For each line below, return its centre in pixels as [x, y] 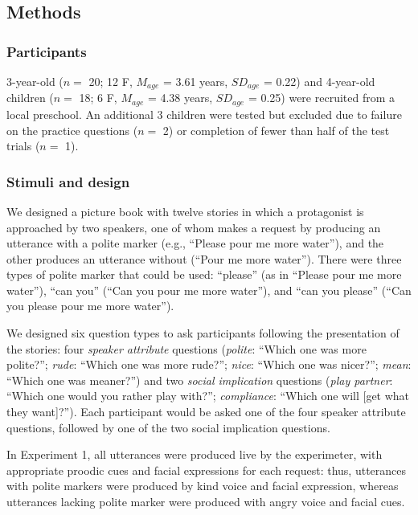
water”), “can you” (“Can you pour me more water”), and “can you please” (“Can [209, 290]
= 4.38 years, [180, 98]
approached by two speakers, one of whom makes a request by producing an [194, 227]
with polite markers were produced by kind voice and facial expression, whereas [203, 486]
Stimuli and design [68, 181]
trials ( [23, 146]
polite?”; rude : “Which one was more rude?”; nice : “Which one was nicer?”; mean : [209, 364]
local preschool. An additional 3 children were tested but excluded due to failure [204, 114]
